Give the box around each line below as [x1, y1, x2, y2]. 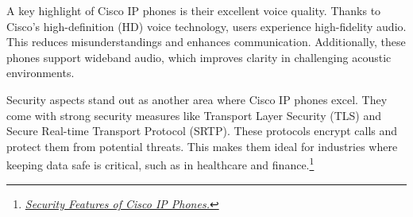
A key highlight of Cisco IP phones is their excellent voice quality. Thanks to [6, 2, 381, 18]
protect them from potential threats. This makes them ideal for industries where [6, 138, 398, 154]
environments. [6, 64, 75, 81]
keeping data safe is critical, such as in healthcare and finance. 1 [6, 154, 315, 172]
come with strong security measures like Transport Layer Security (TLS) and [6, 107, 381, 123]
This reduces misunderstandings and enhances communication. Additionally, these [6, 33, 406, 50]
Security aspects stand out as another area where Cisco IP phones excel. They [6, 91, 388, 107]
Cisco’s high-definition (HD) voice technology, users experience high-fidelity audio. [6, 17, 407, 34]
